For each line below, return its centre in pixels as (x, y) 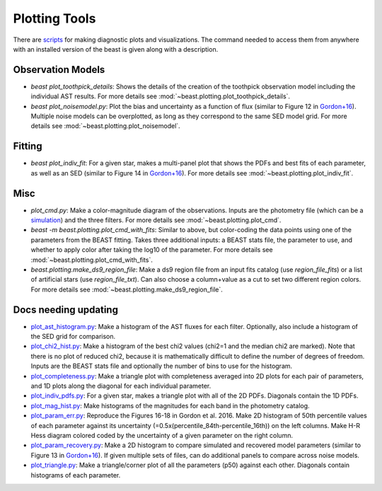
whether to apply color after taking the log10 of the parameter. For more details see (152, 250)
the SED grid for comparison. (73, 337)
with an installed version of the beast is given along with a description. (116, 49)
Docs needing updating (65, 310)
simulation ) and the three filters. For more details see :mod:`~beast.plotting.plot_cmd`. (156, 220)
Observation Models (59, 70)
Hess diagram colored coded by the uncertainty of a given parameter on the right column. (162, 435)
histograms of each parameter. (76, 475)
